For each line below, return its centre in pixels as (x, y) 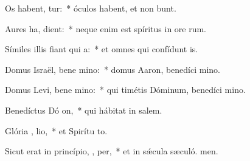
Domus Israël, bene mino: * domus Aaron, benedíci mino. (113, 69)
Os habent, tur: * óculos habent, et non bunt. (91, 8)
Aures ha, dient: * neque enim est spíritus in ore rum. (106, 28)
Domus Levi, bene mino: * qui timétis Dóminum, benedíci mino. (125, 90)
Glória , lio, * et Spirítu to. (56, 130)
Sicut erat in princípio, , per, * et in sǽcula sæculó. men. (112, 151)
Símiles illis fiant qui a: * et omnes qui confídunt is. (102, 49)
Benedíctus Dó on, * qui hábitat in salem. (84, 110)
